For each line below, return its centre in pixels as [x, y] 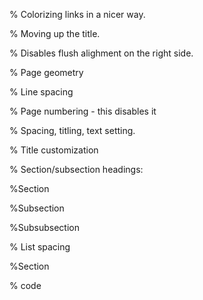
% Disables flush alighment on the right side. [101, 53]
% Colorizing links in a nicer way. [77, 14]
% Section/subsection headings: [76, 169]
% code [25, 285]
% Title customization [54, 150]
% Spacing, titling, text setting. [72, 130]
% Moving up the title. [55, 33]
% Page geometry [46, 72]
